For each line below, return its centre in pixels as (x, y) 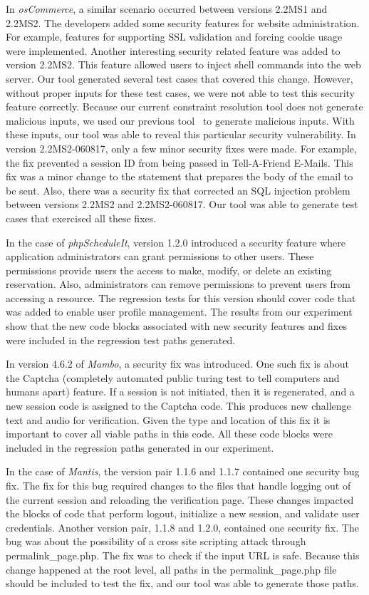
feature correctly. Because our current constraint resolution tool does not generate (184, 107)
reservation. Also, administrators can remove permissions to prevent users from (178, 284)
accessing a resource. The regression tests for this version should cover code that (181, 297)
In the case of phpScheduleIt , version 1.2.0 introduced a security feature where (176, 242)
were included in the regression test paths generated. (121, 340)
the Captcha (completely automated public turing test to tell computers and (173, 377)
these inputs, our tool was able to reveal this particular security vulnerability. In (181, 134)
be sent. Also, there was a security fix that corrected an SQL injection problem (178, 190)
